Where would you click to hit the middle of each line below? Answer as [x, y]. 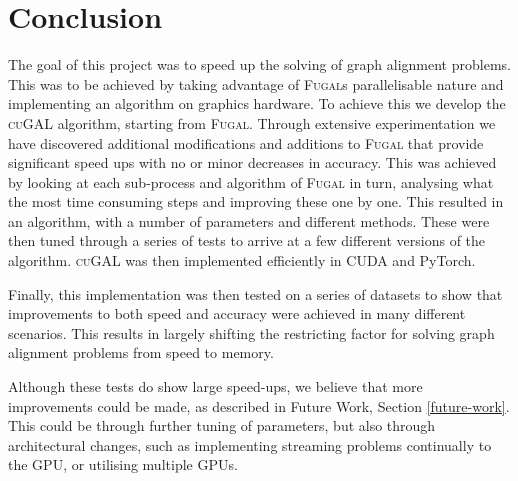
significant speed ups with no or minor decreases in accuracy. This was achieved [252, 162]
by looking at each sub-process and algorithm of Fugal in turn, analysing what [251, 181]
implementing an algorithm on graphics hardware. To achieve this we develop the [257, 103]
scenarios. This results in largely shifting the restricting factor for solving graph [251, 332]
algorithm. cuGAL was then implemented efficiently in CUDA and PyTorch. [242, 260]
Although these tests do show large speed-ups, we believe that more [215, 386]
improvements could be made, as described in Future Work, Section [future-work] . [259, 405]
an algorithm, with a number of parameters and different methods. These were [249, 220]
